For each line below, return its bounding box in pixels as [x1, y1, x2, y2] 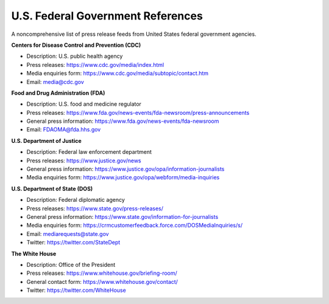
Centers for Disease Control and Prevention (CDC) [11, 41, 141, 49]
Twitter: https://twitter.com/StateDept [26, 239, 121, 246]
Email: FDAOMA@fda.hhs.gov [26, 126, 101, 133]
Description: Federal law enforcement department [26, 148, 152, 156]
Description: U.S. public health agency [26, 52, 123, 60]
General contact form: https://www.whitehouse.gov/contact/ [26, 278, 178, 285]
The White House [11, 250, 57, 257]
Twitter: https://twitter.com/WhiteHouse [26, 286, 126, 294]
